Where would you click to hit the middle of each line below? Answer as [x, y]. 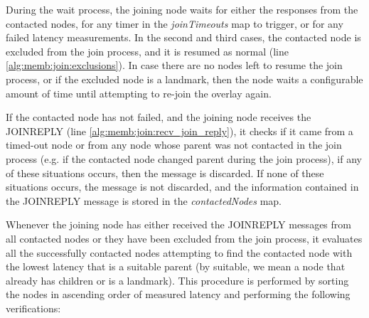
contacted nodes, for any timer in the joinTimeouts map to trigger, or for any [175, 23]
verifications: [33, 308]
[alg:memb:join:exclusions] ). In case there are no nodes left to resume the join [174, 65]
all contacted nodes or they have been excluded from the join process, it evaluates [184, 238]
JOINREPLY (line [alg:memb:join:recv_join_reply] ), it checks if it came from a [180, 131]
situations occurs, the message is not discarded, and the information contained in [182, 187]
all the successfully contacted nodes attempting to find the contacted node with [179, 252]
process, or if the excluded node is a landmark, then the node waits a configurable [184, 79]
